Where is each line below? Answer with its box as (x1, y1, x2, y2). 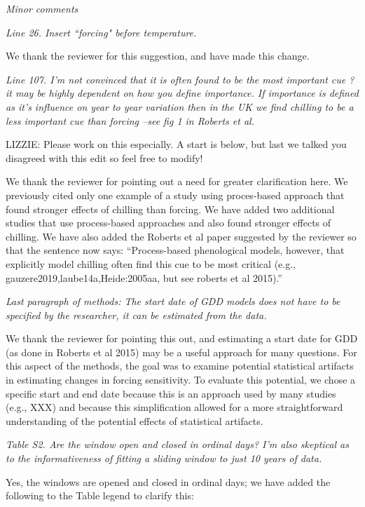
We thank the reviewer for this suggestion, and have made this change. (6, 48, 310, 63)
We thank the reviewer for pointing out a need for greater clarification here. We (6, 174, 348, 189)
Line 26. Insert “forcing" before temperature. (6, 25, 197, 39)
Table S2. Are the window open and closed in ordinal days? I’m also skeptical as (6, 437, 349, 452)
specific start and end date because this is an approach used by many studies (6, 386, 336, 400)
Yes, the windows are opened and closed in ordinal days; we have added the (6, 474, 331, 489)
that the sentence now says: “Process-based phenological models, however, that (6, 243, 345, 257)
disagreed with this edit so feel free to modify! (6, 150, 203, 165)
